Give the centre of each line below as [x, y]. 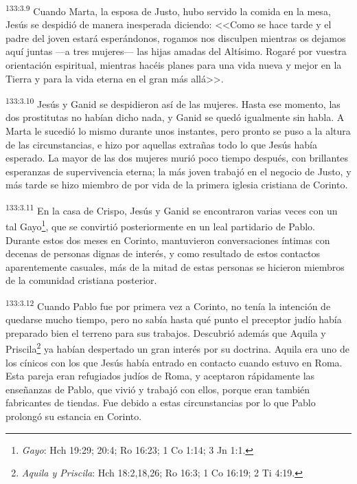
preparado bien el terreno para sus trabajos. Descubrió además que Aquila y [166, 332]
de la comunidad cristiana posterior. [81, 280]
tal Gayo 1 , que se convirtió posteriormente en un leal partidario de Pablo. [161, 225]
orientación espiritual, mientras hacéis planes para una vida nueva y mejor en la [174, 65]
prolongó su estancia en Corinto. [74, 416]
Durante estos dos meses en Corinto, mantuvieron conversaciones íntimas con [168, 240]
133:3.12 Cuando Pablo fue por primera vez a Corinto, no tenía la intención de [168, 305]
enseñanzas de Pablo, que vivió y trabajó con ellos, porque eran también [158, 389]
